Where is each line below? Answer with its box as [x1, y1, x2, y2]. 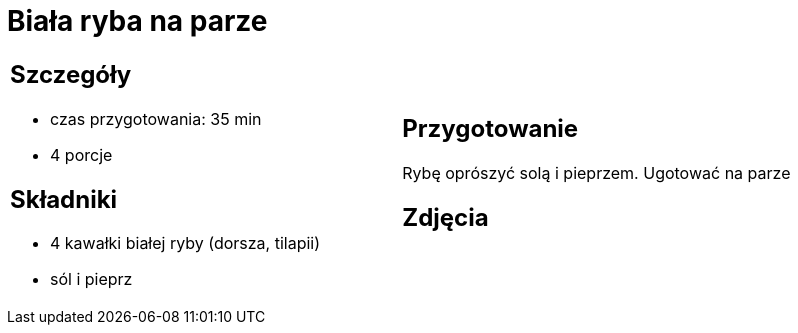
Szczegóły [10, 59, 132, 89]
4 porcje [50, 144, 113, 165]
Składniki [10, 184, 118, 214]
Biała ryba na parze [7, 4, 268, 38]
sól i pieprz [50, 269, 133, 290]
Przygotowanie [402, 113, 579, 143]
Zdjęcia [402, 202, 489, 232]
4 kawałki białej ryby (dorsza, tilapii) [50, 233, 321, 254]
